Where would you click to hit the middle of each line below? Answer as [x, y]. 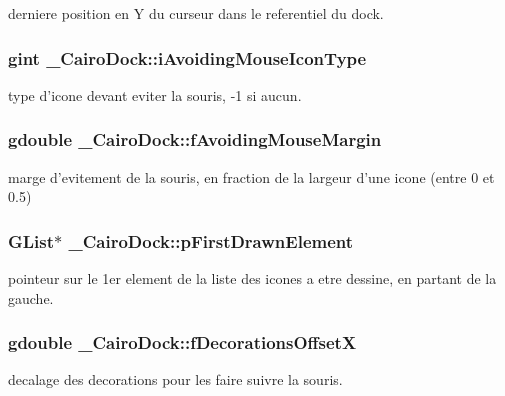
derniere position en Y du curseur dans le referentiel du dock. [196, 13]
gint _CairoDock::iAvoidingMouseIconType [187, 57]
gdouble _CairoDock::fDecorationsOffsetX [182, 342]
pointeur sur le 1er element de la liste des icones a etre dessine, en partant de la [252, 278]
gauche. [31, 297]
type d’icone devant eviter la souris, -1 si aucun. [155, 94]
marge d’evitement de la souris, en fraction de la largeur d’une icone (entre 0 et [251, 176]
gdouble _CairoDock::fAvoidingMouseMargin [195, 139]
